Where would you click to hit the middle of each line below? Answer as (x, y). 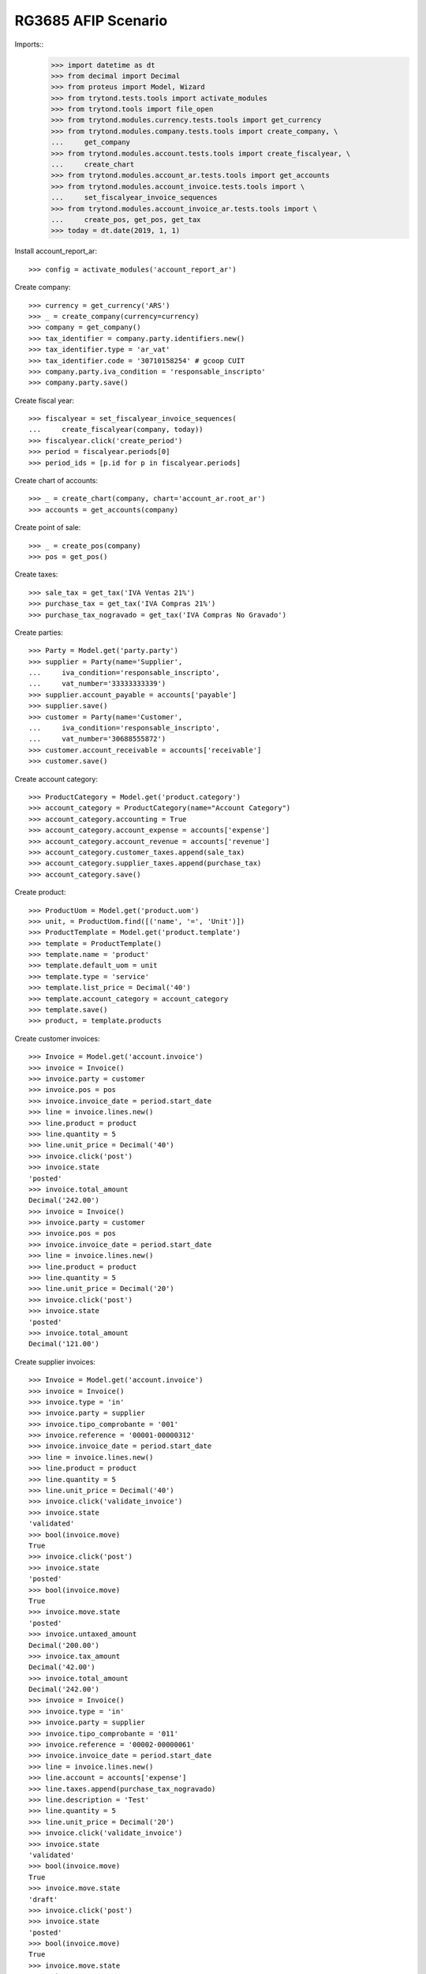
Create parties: (39, 632)
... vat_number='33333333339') (97, 684)
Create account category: (56, 779)
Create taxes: (36, 574)
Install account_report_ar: (56, 251)
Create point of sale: (48, 527)
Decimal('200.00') (64, 1645)
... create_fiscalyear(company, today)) (116, 430)
